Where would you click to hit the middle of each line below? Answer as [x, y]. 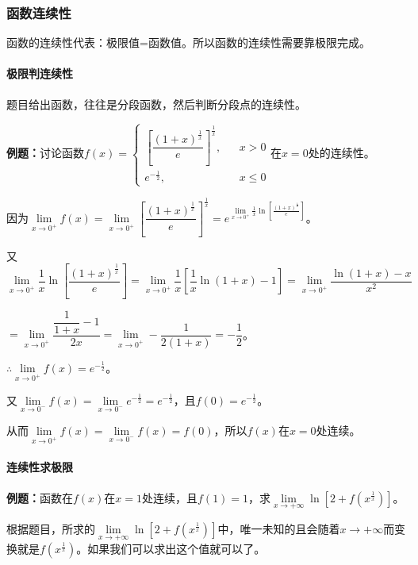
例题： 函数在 [40, 497]
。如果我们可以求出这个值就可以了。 [171, 549]
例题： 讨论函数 [45, 153]
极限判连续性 [40, 73]
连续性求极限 [40, 467]
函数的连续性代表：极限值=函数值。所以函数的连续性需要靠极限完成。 [188, 42]
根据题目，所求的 [51, 528]
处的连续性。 [341, 153]
